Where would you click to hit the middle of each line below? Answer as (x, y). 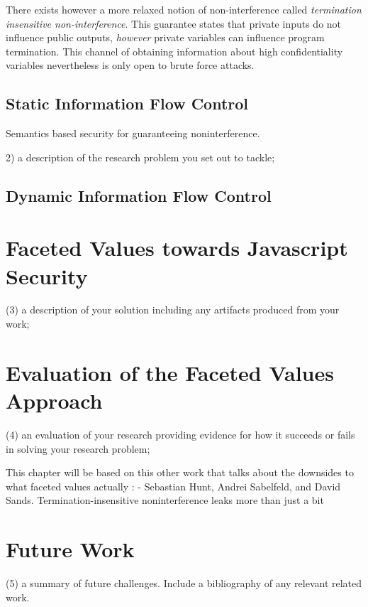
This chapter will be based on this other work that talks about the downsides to (180, 472)
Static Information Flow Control (127, 103)
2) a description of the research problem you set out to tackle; (140, 157)
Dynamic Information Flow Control (139, 195)
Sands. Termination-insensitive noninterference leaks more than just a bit (165, 500)
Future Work (70, 549)
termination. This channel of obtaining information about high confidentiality (174, 51)
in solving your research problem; (78, 448)
